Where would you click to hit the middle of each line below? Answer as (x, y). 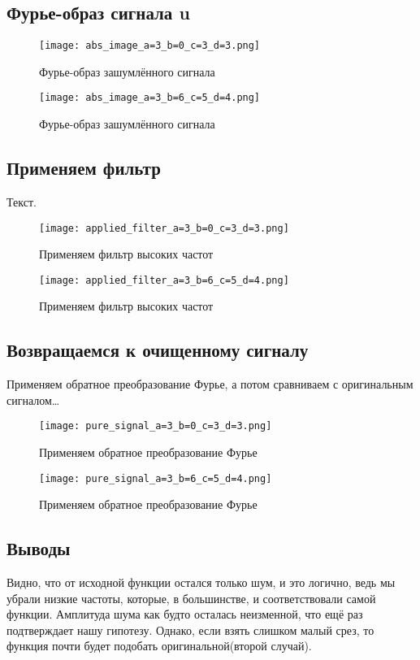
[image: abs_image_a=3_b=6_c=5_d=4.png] (150, 98)
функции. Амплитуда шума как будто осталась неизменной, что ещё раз (185, 614)
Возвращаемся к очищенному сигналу (158, 350)
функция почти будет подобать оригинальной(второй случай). (159, 646)
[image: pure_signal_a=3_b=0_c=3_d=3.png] (156, 426)
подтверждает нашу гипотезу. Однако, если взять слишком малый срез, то (191, 630)
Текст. (22, 201)
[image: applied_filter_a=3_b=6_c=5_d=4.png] (164, 280)
